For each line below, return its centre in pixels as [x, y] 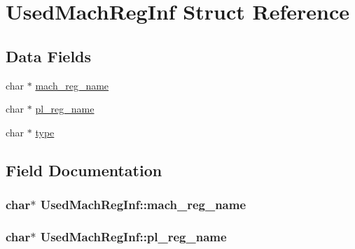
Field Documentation [84, 170]
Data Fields [49, 56]
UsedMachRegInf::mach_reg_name [143, 205]
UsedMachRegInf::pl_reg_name [133, 236]
